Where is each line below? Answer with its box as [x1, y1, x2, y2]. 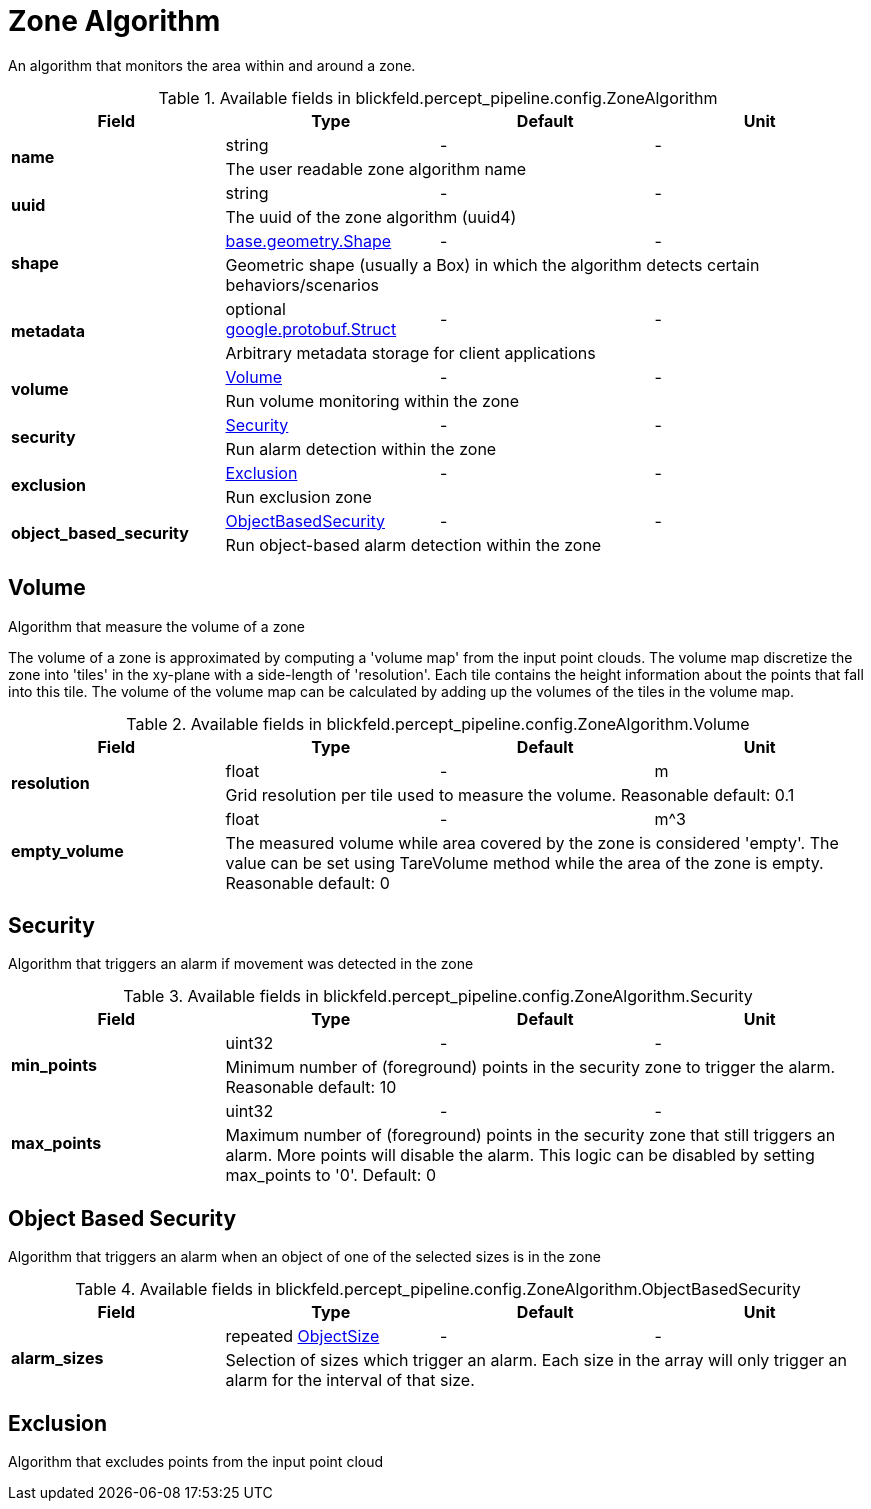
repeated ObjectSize [225, 1326, 380, 1347]
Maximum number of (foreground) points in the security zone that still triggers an [225, 1125, 836, 1146]
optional [225, 298, 286, 319]
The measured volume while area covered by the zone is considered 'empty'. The [225, 832, 839, 853]
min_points [11, 1055, 97, 1076]
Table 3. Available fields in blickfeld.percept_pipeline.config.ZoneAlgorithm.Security [123, 986, 753, 1007]
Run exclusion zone [225, 486, 372, 507]
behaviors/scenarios [225, 274, 379, 295]
